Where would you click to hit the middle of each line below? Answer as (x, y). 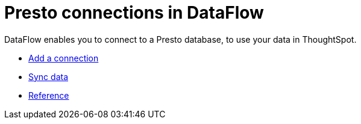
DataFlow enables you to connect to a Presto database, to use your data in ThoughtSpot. (180, 39)
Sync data (49, 76)
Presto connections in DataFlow (134, 13)
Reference (49, 95)
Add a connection (64, 58)
